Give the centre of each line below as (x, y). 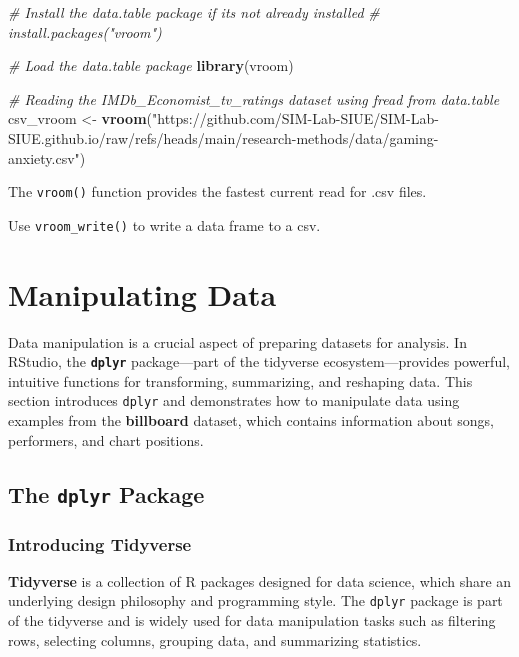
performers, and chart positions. (106, 439)
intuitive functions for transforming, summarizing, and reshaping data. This (240, 380)
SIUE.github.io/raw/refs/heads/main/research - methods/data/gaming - (223, 137)
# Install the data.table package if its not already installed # (194, 12)
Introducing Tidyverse (100, 543)
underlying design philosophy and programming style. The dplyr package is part (255, 600)
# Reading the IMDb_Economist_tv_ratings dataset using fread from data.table (254, 98)
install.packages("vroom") (85, 31)
